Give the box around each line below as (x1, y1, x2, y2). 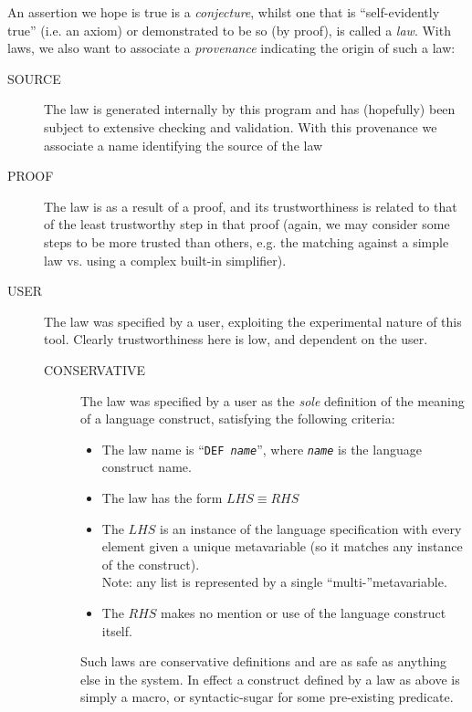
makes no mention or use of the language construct (161, 602, 446, 622)
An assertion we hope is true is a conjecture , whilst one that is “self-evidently (7, 3, 440, 21)
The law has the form (101, 487, 223, 507)
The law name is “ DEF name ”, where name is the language (101, 439, 422, 458)
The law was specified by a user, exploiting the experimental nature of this (44, 311, 462, 330)
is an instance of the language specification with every (160, 518, 462, 538)
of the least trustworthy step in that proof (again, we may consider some (44, 215, 450, 234)
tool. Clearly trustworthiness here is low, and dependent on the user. (44, 330, 428, 349)
